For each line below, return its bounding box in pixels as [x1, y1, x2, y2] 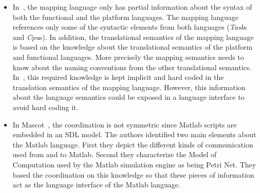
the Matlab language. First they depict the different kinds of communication [12, 139, 253, 149]
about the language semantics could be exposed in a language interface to [12, 92, 245, 102]
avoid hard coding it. [12, 101, 79, 112]
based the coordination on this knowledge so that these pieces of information [12, 169, 254, 180]
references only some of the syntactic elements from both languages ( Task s [12, 22, 247, 32]
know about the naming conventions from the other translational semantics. [12, 61, 252, 72]
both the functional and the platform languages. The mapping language [12, 11, 239, 22]
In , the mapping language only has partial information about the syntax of [12, 2, 252, 12]
